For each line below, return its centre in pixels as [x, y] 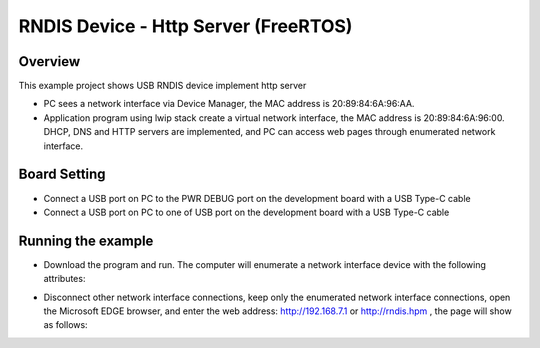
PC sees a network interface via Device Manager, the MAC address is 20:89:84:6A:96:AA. [229, 104]
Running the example [86, 240]
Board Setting [62, 174]
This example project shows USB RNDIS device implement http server [162, 86]
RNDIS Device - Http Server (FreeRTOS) [185, 26]
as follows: [66, 325]
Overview [49, 61]
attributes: [64, 279]
